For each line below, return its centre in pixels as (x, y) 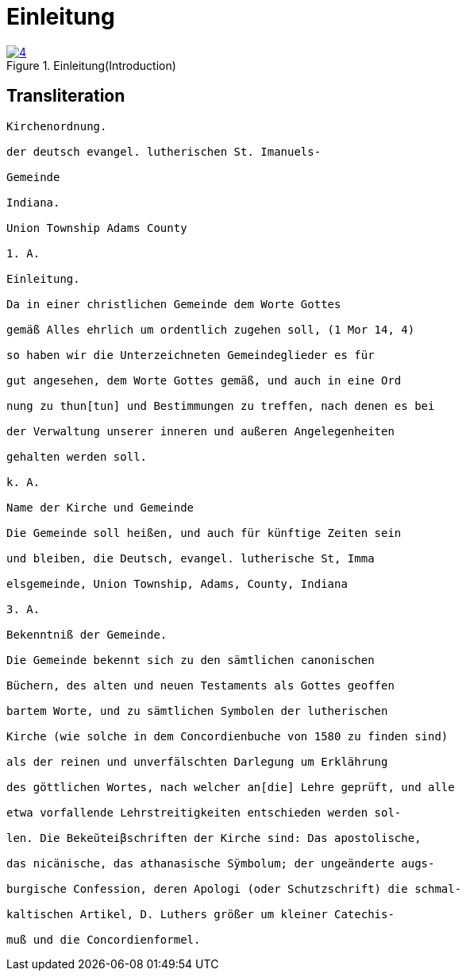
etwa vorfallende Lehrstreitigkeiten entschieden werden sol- (204, 812)
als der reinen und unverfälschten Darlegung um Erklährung (197, 761)
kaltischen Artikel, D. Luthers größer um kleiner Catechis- (200, 914)
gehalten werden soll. (77, 456)
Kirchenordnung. (57, 126)
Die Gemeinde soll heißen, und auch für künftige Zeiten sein (204, 533)
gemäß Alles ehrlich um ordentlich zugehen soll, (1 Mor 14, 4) (211, 329)
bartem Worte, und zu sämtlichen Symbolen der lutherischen (197, 711)
